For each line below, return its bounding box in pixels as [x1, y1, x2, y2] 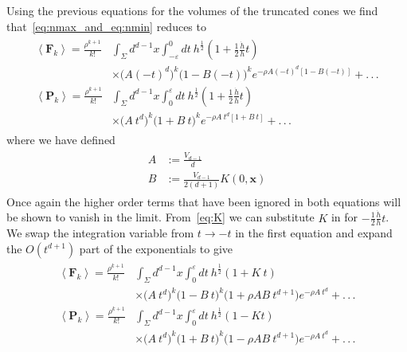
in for [331, 209, 358, 225]
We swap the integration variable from [6, 225, 194, 241]
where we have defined [6, 131, 115, 147]
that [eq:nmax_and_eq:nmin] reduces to [6, 18, 206, 34]
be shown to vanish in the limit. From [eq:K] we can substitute [6, 209, 315, 225]
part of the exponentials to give [79, 240, 233, 256]
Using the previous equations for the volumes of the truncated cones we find [6, 2, 378, 18]
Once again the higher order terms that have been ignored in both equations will [6, 193, 401, 209]
